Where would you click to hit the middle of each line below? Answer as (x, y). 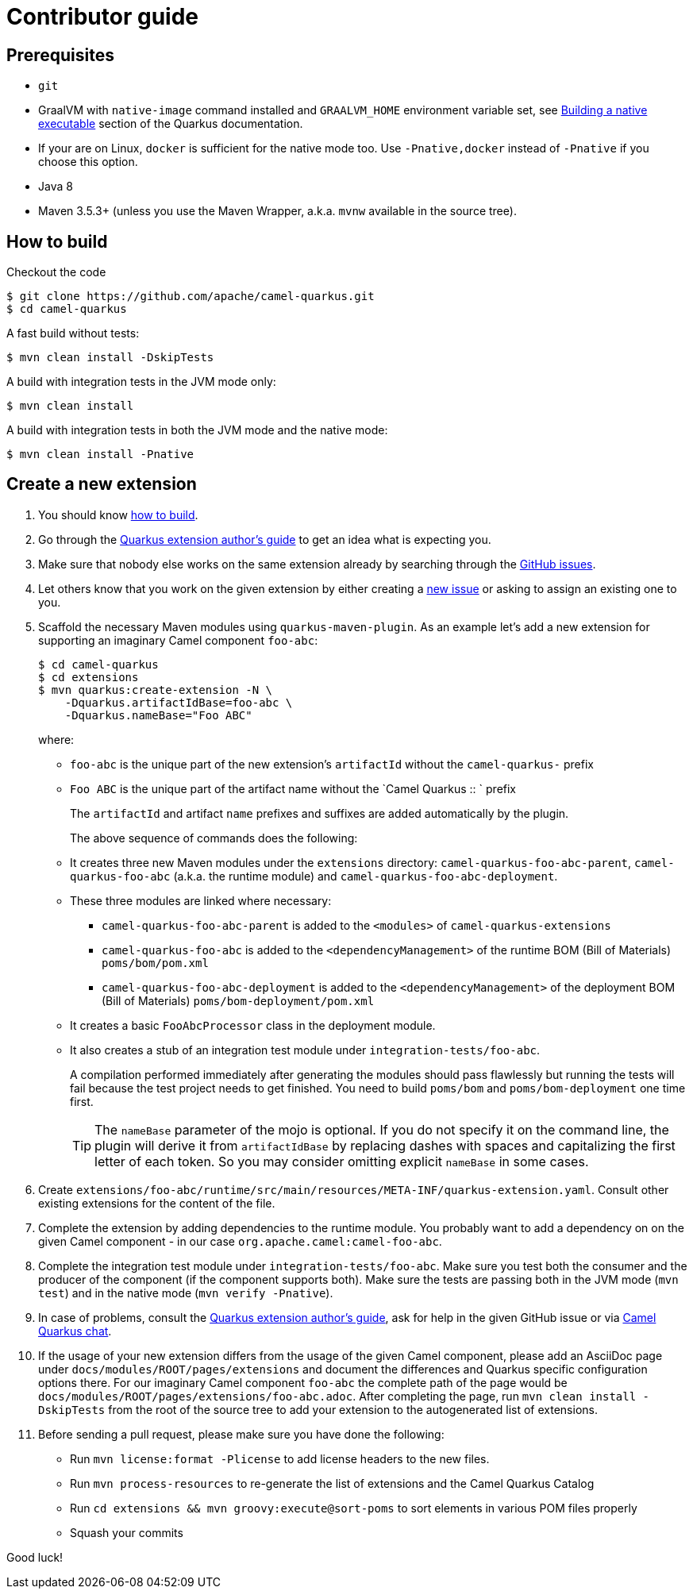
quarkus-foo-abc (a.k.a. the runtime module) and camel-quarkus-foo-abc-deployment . (314, 876)
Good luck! (35, 1557)
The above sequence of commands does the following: (214, 838)
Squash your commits (127, 1532)
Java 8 (56, 187)
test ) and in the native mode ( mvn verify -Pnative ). (186, 1293)
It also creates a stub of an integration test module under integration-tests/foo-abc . (305, 1050)
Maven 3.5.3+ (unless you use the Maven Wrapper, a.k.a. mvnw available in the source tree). (277, 211)
